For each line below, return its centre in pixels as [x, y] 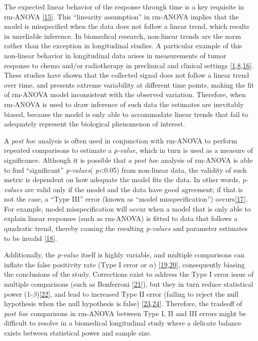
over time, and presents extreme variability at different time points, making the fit [129, 84]
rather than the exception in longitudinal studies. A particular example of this [123, 46]
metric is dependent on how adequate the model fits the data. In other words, [122, 179]
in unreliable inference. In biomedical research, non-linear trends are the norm [123, 36]
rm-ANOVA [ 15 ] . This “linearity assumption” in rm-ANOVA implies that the [122, 16]
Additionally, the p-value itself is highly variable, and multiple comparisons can [124, 255]
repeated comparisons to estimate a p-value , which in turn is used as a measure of [129, 150]
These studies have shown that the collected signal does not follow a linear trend [127, 75]
